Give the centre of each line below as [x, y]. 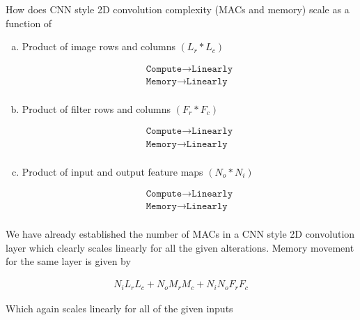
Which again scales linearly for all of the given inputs [119, 308]
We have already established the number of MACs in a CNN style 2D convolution [180, 234]
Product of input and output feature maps [112, 171]
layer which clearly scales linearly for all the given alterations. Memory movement [180, 247]
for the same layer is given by [68, 261]
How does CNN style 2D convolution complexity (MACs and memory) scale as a [178, 9]
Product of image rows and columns [99, 46]
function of [29, 23]
